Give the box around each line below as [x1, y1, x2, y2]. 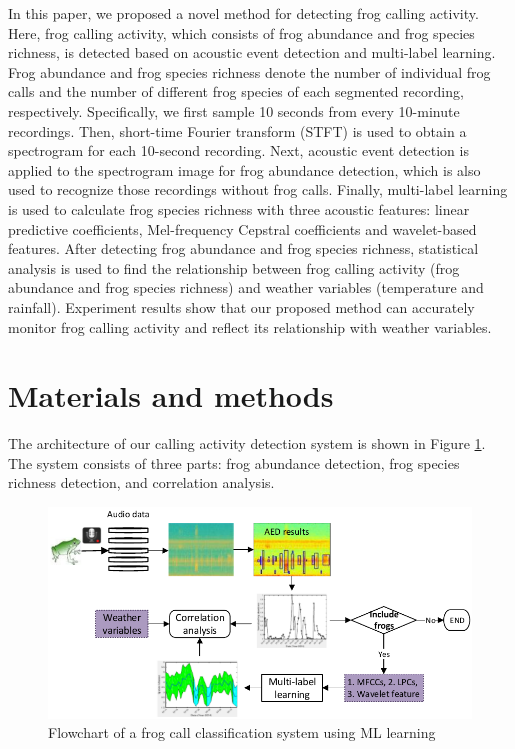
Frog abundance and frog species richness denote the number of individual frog [8, 61, 491, 82]
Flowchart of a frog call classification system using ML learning [48, 722, 436, 743]
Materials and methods [8, 375, 334, 416]
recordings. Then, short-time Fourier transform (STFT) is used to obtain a [8, 120, 467, 141]
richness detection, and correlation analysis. [8, 472, 275, 493]
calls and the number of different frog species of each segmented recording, [8, 81, 464, 102]
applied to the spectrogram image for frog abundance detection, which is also [8, 159, 481, 180]
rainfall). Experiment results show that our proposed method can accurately [8, 296, 475, 317]
